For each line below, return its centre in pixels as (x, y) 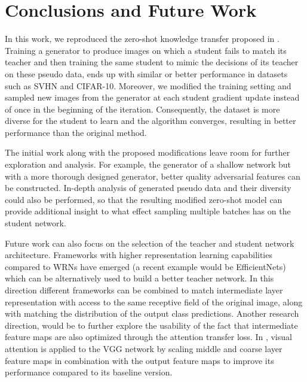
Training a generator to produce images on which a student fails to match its (146, 50)
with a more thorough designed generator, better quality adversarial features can (153, 176)
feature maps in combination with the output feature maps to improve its (139, 360)
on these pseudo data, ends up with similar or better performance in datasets (146, 73)
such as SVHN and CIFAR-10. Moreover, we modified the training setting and (148, 85)
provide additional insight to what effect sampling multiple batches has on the (148, 211)
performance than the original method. (76, 132)
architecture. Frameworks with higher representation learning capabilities (139, 255)
